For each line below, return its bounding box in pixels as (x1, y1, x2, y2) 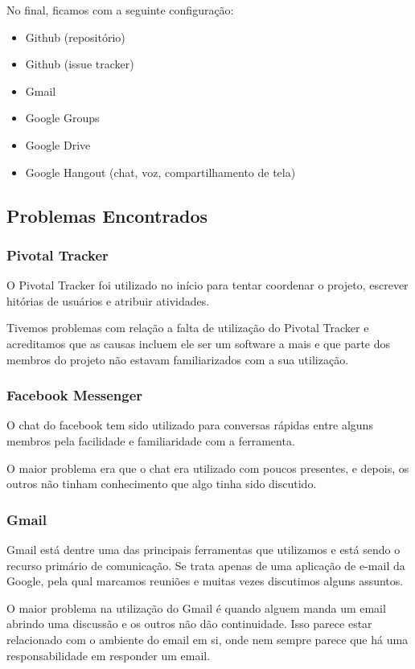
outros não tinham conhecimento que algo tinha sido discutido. (6, 475, 317, 492)
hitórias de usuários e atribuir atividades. (6, 292, 210, 309)
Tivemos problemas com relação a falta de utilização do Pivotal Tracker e (6, 319, 369, 336)
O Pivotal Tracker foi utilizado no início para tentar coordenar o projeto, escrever (6, 277, 409, 293)
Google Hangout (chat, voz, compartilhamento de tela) (25, 163, 296, 180)
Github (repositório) (25, 28, 125, 45)
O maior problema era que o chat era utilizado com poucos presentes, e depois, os (6, 459, 409, 476)
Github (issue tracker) (25, 55, 134, 72)
